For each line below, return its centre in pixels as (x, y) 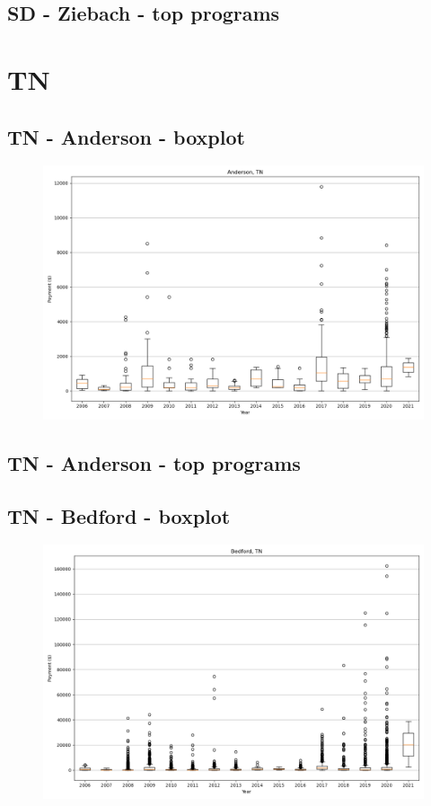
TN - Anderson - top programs (154, 462)
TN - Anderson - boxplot (126, 136)
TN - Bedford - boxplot (119, 515)
